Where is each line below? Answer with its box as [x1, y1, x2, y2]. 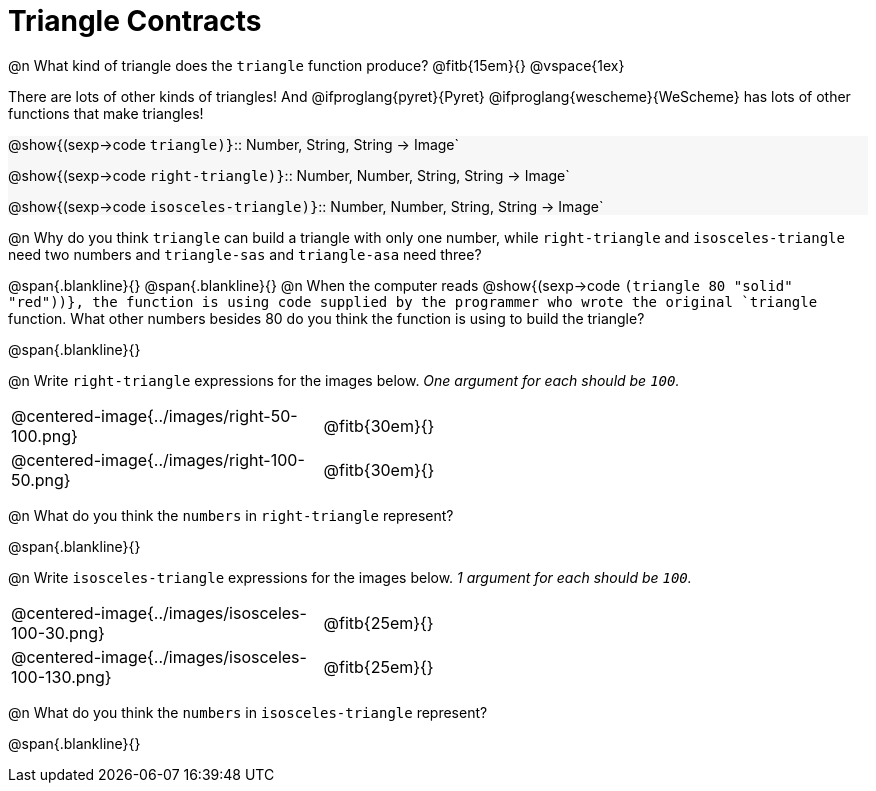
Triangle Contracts [8, 4, 262, 38]
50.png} [11, 469, 71, 490]
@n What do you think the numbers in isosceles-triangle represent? [8, 703, 488, 721]
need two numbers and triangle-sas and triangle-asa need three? [8, 245, 482, 263]
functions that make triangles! [8, 104, 204, 122]
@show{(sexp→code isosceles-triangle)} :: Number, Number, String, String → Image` [8, 197, 604, 215]
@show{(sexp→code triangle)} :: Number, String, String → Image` [8, 135, 460, 153]
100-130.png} [11, 666, 112, 687]
